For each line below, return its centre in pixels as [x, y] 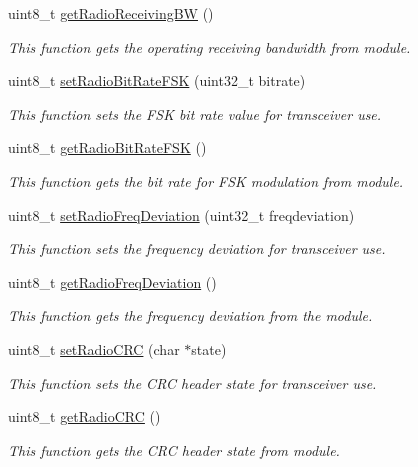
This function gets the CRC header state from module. [174, 449]
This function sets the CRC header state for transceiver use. [192, 382]
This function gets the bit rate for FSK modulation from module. [206, 180]
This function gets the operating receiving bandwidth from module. [209, 46]
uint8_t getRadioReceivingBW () [111, 13]
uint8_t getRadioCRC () [84, 416]
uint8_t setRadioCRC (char [94, 348]
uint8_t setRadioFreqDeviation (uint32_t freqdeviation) [181, 214]
